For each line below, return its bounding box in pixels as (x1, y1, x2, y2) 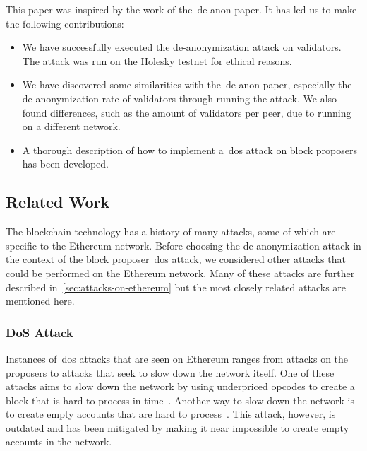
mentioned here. (6, 293, 75, 308)
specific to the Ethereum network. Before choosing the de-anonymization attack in (6, 238, 361, 252)
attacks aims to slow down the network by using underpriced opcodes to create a (6, 379, 355, 394)
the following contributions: (6, 16, 124, 30)
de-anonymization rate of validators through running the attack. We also (22, 90, 337, 105)
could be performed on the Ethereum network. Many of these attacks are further (6, 265, 355, 280)
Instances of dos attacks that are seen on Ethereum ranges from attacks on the (6, 351, 349, 365)
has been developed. (22, 156, 109, 171)
